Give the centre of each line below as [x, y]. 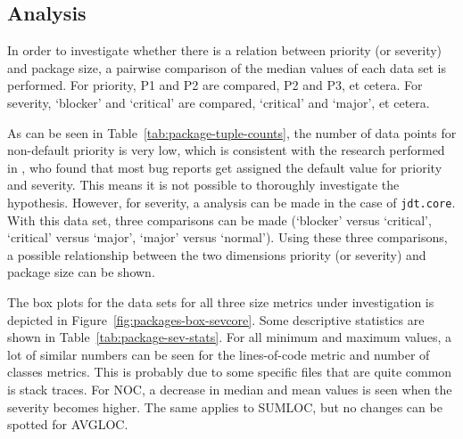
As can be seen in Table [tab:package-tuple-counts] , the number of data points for [232, 132]
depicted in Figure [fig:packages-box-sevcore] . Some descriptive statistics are [216, 319]
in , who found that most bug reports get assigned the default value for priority [225, 167]
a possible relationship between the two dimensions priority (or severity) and [217, 254]
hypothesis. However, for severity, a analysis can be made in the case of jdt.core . [231, 202]
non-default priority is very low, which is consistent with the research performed [226, 150]
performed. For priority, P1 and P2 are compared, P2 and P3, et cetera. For [215, 85]
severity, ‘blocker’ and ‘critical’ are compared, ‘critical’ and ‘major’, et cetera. [219, 102]
